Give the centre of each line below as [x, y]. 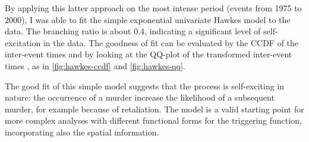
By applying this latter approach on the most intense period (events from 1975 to [153, 8]
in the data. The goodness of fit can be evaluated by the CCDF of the [171, 42]
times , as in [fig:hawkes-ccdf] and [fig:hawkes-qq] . [95, 65]
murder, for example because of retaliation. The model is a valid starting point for [154, 109]
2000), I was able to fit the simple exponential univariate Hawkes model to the [148, 19]
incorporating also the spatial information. [82, 132]
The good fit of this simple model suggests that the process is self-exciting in [145, 85]
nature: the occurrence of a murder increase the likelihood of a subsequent [140, 97]
